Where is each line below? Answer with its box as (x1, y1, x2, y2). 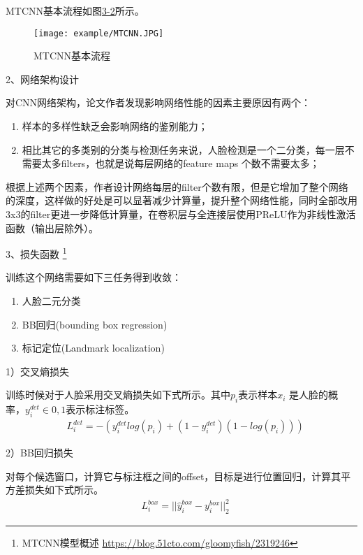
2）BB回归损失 (6, 445, 73, 460)
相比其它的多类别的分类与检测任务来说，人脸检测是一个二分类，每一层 (22, 142, 345, 157)
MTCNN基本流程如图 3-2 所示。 (6, 3, 145, 17)
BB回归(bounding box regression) (22, 317, 168, 331)
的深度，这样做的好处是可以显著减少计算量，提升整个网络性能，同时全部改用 (6, 193, 357, 208)
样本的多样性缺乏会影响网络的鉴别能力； (22, 119, 208, 134)
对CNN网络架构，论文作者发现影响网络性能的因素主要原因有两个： (6, 95, 311, 110)
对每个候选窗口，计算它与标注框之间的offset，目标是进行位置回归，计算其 (6, 468, 341, 483)
